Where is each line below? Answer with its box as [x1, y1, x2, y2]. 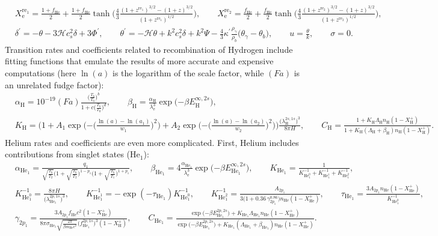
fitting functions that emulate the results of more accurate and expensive [5, 55, 274, 67]
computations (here [5, 67, 76, 79]
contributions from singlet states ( [5, 148, 131, 160]
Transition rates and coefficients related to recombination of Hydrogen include [5, 43, 293, 55]
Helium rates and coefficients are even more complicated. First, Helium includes [5, 136, 299, 148]
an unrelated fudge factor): [5, 78, 104, 91]
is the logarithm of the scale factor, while [112, 67, 264, 79]
